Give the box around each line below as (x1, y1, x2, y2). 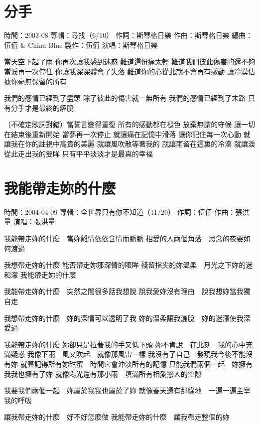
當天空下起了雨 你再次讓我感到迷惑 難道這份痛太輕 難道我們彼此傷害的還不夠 (4, 56, 255, 67)
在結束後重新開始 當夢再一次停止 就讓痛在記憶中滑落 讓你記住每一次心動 (4, 129, 241, 139)
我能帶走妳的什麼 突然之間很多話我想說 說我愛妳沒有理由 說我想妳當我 (4, 286, 244, 296)
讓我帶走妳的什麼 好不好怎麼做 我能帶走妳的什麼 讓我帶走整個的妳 (4, 412, 230, 422)
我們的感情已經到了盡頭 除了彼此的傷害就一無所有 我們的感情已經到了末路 (4, 93, 246, 103)
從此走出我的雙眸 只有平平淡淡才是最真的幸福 (4, 148, 153, 159)
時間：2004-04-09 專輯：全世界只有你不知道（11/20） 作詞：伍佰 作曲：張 (4, 206, 243, 217)
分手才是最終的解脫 (10, 102, 74, 113)
